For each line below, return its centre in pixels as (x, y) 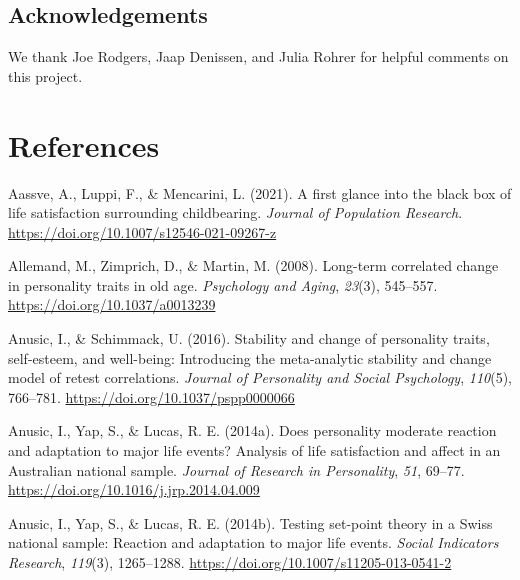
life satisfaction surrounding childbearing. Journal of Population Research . (235, 212)
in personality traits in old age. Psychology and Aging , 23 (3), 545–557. (223, 284)
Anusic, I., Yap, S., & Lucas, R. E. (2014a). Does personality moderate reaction (252, 430)
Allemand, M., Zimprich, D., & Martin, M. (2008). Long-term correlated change (253, 265)
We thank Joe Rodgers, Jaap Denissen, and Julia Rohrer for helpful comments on (258, 56)
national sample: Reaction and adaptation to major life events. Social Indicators (253, 542)
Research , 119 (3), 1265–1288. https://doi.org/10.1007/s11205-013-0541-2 (230, 562)
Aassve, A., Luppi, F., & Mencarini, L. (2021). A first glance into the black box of (260, 192)
